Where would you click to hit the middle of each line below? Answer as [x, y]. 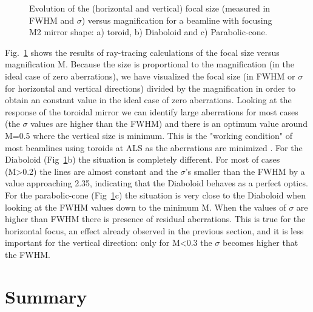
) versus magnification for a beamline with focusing [177, 20]
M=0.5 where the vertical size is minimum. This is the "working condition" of [149, 135]
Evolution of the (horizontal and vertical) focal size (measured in [150, 8]
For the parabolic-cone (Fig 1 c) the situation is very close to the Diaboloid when [156, 195]
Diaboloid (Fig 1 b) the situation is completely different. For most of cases [143, 159]
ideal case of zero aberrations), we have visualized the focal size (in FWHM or [150, 76]
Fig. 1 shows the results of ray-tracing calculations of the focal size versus [142, 52]
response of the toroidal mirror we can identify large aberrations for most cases [152, 111]
